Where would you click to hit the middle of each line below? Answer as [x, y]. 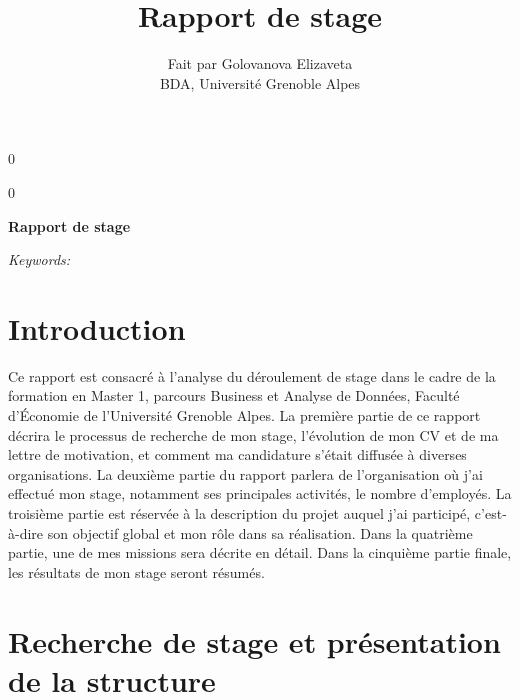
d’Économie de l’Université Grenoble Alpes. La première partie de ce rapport [244, 415]
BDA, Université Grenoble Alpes [260, 82]
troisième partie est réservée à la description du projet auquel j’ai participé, [239, 512]
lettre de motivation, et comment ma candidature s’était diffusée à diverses [237, 454]
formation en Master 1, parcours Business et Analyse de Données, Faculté [234, 395]
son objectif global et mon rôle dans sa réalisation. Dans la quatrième [260, 532]
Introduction [97, 327]
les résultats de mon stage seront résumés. [136, 571]
